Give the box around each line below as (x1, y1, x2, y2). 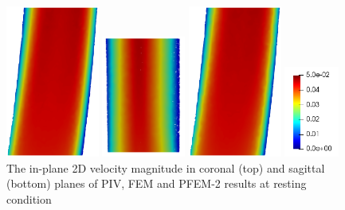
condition (6, 190, 52, 207)
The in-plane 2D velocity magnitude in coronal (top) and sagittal (6, 159, 325, 176)
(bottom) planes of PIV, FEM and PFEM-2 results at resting (6, 175, 307, 192)
